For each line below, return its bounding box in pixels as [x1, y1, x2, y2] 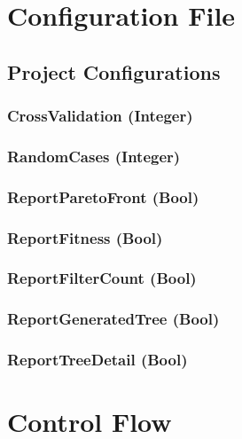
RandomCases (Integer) [7, 145, 181, 167]
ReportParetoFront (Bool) [7, 185, 199, 208]
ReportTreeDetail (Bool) [7, 349, 188, 371]
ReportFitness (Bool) [7, 226, 163, 248]
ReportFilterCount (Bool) [7, 267, 197, 289]
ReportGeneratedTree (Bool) [7, 308, 220, 330]
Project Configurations [7, 58, 221, 85]
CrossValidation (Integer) [7, 105, 193, 127]
